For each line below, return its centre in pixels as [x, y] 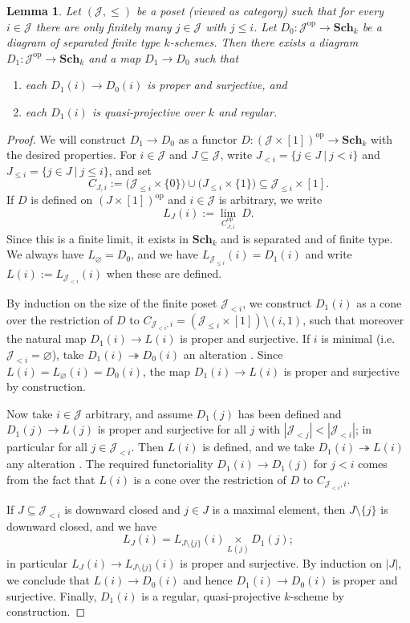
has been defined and [290, 413]
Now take [30, 413]
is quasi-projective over [148, 111]
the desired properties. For [71, 155]
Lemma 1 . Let [44, 10]
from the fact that [51, 479]
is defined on [62, 200]
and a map [115, 57]
